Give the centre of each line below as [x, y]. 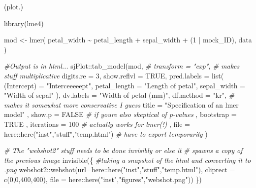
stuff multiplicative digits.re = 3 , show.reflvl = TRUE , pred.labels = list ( [114, 75]
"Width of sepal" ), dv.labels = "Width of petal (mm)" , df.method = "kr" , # [119, 95]
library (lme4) [24, 23]
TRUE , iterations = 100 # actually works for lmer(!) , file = [97, 124]
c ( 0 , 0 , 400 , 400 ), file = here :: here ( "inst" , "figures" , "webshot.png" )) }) [103, 179]
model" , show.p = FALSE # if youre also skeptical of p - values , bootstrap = [120, 114]
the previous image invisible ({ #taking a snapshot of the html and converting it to [128, 160]
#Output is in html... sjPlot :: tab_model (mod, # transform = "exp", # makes [122, 66]
